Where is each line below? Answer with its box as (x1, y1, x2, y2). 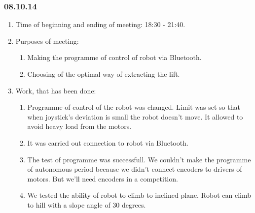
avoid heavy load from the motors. (27, 121, 132, 131)
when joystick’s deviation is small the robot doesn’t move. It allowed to (27, 111, 243, 122)
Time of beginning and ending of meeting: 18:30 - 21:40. (15, 19, 185, 30)
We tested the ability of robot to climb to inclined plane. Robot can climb (27, 190, 251, 200)
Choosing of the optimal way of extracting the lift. (27, 69, 180, 79)
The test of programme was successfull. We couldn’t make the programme (27, 154, 251, 164)
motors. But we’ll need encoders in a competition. (27, 173, 178, 183)
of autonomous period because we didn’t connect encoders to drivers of (27, 164, 242, 174)
